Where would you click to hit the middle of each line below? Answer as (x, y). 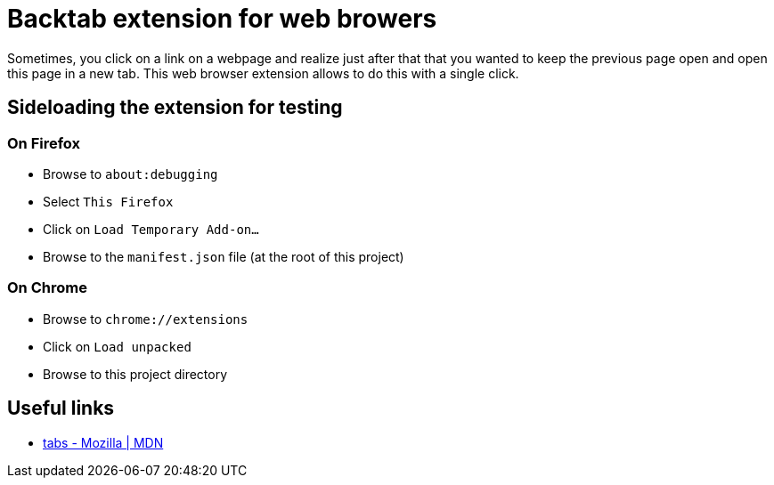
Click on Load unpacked (117, 346)
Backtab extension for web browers (222, 19)
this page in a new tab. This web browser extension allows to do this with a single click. (263, 73)
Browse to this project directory (135, 374)
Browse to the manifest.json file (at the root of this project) (224, 256)
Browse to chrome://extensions (146, 319)
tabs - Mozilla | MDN (103, 442)
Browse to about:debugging (130, 174)
